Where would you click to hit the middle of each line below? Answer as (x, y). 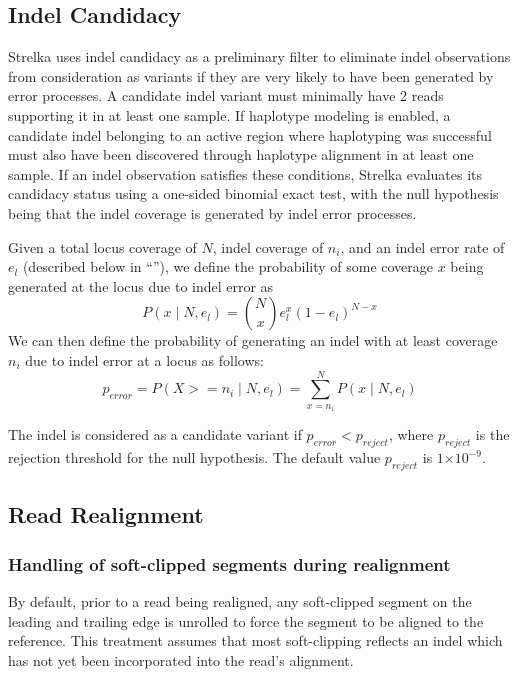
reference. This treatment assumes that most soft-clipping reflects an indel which (255, 640)
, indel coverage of (268, 246)
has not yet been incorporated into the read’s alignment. (181, 659)
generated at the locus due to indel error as (141, 285)
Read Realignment (106, 514)
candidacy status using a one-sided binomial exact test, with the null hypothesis (253, 193)
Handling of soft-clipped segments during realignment (229, 563)
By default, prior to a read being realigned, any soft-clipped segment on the (240, 600)
